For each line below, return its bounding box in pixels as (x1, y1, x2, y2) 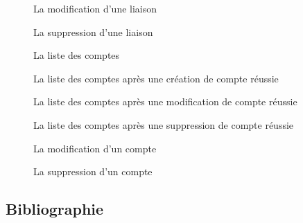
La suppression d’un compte (33, 164, 153, 179)
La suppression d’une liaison (33, 24, 153, 39)
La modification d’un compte (33, 141, 157, 155)
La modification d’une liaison (33, 1, 157, 15)
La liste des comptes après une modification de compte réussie (33, 94, 297, 109)
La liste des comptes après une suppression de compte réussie (33, 117, 294, 132)
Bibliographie (6, 198, 104, 220)
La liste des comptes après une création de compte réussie (33, 71, 279, 85)
